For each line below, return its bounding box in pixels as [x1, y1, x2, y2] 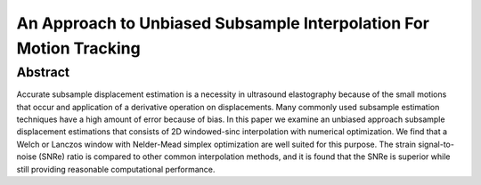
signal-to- [418, 139, 454, 149]
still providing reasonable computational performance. [16, 164, 216, 174]
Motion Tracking [16, 38, 142, 58]
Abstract [16, 64, 70, 80]
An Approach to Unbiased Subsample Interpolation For [16, 13, 429, 33]
